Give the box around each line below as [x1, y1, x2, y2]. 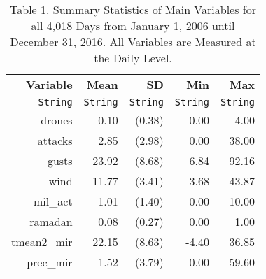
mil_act [34, 193, 73, 209]
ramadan [29, 213, 73, 229]
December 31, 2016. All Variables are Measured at [10, 34, 256, 50]
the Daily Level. [94, 50, 172, 66]
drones [41, 112, 73, 128]
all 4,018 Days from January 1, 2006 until [31, 17, 235, 34]
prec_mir [27, 254, 73, 270]
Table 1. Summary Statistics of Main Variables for [10, 1, 257, 17]
